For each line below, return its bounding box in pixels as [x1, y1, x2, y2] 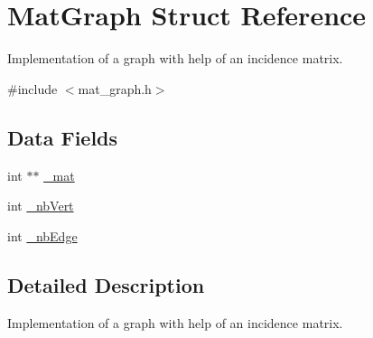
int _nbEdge [7, 226, 78, 245]
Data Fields [7, 123, 118, 151]
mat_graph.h [78, 79, 152, 98]
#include [7, 79, 58, 98]
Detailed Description [7, 270, 205, 298]
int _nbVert [7, 196, 74, 215]
